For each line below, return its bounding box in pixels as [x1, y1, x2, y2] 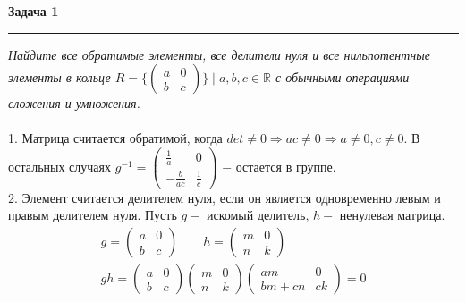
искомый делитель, [206, 206, 309, 224]
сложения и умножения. [8, 94, 140, 113]
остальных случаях [8, 156, 112, 175]
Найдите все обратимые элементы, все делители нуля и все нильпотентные [8, 45, 430, 63]
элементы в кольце [8, 68, 111, 87]
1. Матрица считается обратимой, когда [8, 129, 223, 147]
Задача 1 [8, 2, 59, 20]
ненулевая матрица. [339, 206, 445, 224]
